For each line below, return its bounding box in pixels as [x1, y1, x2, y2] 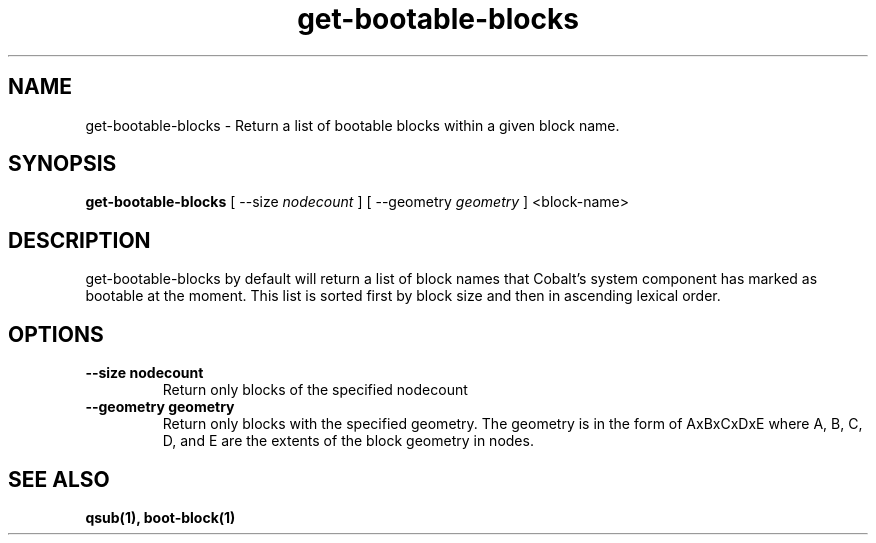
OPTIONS [8, 321, 104, 347]
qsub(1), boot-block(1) [85, 508, 236, 526]
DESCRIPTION [8, 227, 151, 253]
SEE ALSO [8, 466, 110, 492]
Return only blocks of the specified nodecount [162, 381, 468, 399]
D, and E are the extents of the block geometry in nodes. [162, 432, 534, 450]
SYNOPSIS [8, 151, 117, 177]
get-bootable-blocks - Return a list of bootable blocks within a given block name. [85, 116, 620, 134]
